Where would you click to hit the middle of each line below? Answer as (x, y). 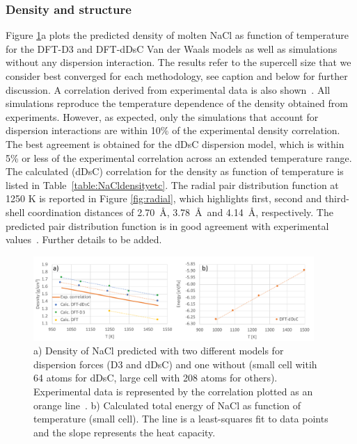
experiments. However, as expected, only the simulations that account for (162, 116)
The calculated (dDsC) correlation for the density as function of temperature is (175, 171)
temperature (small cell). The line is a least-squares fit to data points (181, 419)
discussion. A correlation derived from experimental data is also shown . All (168, 89)
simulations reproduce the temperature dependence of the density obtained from (177, 103)
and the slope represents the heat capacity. (125, 432)
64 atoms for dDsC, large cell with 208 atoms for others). (156, 378)
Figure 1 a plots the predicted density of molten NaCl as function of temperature (177, 35)
